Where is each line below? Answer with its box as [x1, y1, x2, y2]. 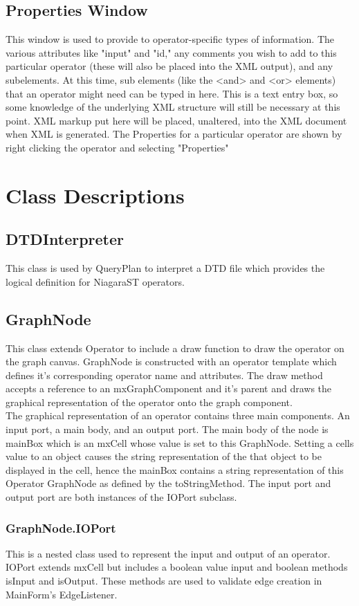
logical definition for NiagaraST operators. [6, 274, 185, 288]
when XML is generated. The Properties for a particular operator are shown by [6, 127, 342, 141]
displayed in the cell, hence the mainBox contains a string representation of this [6, 462, 344, 477]
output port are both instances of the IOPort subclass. [6, 490, 237, 504]
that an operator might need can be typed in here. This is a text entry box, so [6, 86, 338, 100]
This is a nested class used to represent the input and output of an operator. [6, 546, 331, 560]
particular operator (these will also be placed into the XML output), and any [6, 59, 333, 73]
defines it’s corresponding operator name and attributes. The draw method [6, 367, 323, 382]
